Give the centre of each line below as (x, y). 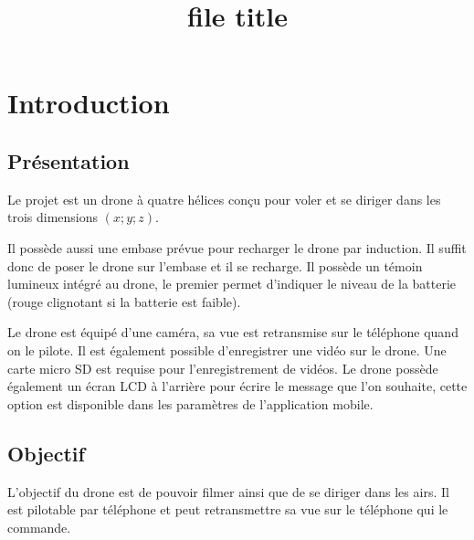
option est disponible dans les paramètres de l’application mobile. (190, 403)
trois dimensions (53, 217)
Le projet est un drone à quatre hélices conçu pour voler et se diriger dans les (224, 199)
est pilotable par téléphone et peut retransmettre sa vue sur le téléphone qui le (228, 509)
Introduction (89, 103)
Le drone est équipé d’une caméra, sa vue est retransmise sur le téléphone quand (233, 332)
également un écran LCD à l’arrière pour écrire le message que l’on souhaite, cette (237, 386)
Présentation (68, 160)
